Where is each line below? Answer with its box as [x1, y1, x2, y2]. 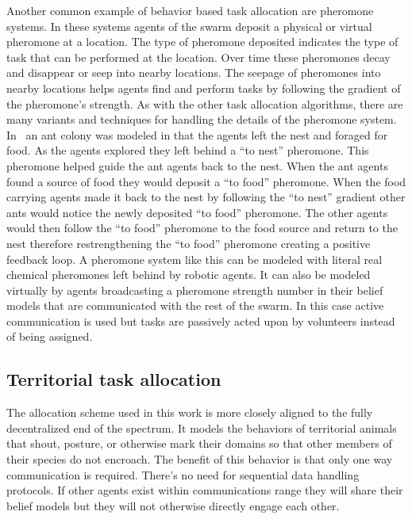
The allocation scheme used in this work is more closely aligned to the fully [6, 404, 373, 421]
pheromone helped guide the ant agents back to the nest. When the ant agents [6, 157, 388, 174]
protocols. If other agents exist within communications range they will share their [6, 482, 403, 498]
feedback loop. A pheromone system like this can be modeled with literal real [6, 250, 383, 267]
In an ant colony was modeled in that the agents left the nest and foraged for [6, 126, 388, 143]
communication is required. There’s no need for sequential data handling [6, 466, 360, 483]
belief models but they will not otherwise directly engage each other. [6, 497, 340, 513]
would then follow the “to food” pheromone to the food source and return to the [6, 219, 398, 236]
